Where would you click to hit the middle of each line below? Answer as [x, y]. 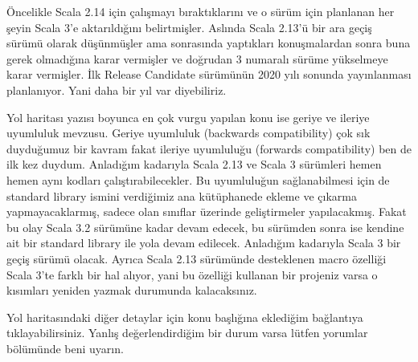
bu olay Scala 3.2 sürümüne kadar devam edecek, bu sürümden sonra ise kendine [205, 227]
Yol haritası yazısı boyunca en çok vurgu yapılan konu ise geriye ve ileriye [188, 117]
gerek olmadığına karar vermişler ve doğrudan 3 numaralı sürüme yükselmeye [197, 58]
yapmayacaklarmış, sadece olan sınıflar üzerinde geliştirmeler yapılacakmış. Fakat [207, 212]
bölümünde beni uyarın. [65, 348]
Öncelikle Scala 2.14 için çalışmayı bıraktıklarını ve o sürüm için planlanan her [201, 11]
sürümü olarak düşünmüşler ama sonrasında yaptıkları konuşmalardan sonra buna [209, 43]
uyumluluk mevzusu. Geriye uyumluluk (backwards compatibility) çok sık [189, 133]
